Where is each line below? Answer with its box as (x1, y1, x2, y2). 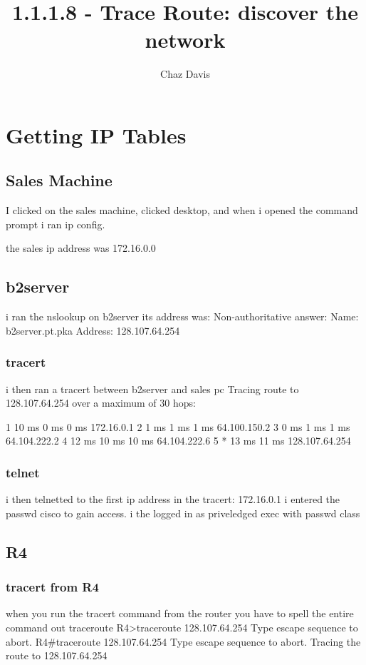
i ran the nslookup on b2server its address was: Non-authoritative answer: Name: (6, 309, 359, 324)
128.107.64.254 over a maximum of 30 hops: (6, 395, 196, 410)
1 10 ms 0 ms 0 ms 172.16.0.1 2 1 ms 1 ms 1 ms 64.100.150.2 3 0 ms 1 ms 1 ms (6, 419, 350, 434)
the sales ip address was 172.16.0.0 (6, 240, 156, 255)
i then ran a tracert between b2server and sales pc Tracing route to (6, 381, 299, 396)
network (145, 25, 226, 54)
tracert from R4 (6, 578, 99, 596)
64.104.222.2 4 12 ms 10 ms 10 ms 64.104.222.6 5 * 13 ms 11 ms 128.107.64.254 (6, 433, 351, 448)
